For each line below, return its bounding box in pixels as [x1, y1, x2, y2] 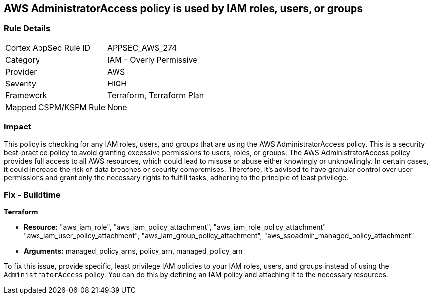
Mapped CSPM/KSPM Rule [5, 102, 106, 112]
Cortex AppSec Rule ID [5, 43, 91, 53]
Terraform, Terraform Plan [107, 90, 204, 100]
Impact [4, 122, 32, 132]
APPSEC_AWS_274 [107, 43, 177, 53]
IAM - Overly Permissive [107, 54, 197, 65]
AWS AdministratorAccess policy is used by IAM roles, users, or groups [4, 2, 363, 15]
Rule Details [4, 23, 51, 34]
